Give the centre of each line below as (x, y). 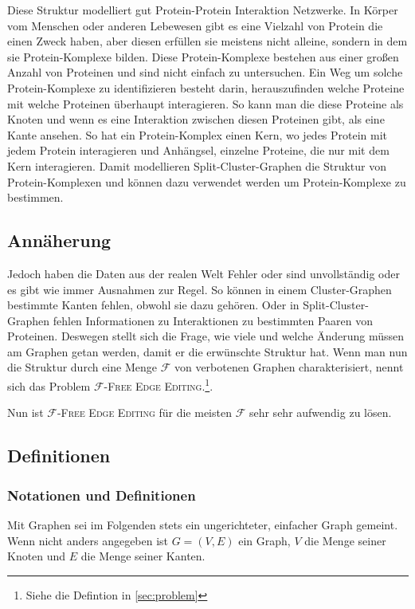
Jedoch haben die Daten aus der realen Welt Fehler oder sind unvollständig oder (204, 273)
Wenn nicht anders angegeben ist (88, 540)
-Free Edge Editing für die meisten (144, 413)
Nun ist (25, 413)
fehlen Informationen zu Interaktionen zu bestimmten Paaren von (213, 320)
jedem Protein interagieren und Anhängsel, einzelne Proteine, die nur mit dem (198, 150)
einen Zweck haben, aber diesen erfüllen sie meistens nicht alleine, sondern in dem (207, 41)
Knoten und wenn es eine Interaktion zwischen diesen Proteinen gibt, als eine (196, 119)
